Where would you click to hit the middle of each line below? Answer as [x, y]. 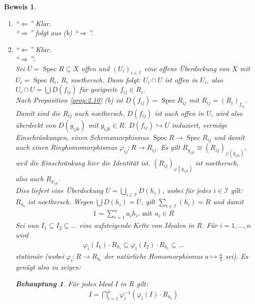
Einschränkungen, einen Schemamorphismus [82, 137]
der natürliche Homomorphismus [154, 256]
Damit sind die [38, 113]
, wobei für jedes [187, 190]
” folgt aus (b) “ [54, 33]
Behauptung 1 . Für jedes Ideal [64, 283]
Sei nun [27, 225]
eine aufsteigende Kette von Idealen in [137, 225]
